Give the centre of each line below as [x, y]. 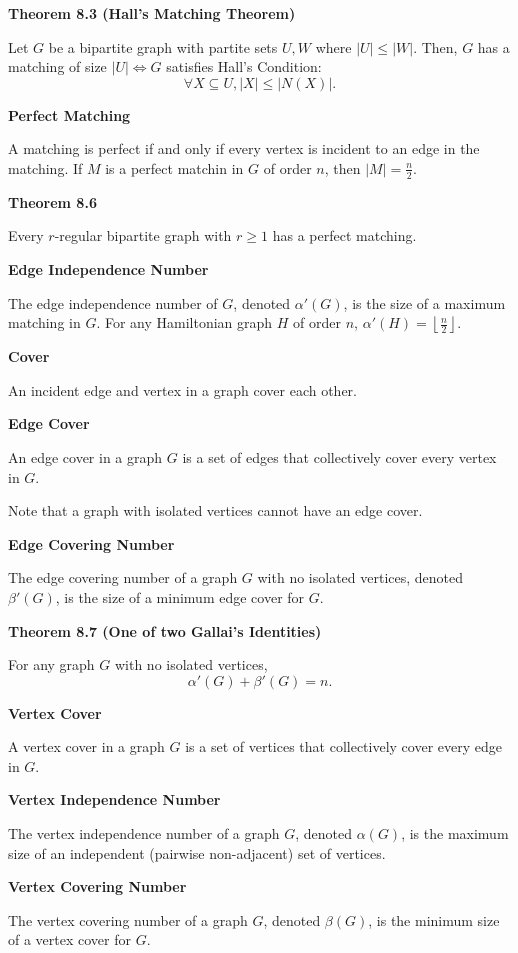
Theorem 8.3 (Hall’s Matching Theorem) [152, 13]
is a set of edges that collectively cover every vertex [339, 456]
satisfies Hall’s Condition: [244, 66]
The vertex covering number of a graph [128, 919]
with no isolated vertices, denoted [360, 577]
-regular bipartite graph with [143, 235]
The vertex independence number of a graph [144, 833]
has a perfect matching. [344, 235]
